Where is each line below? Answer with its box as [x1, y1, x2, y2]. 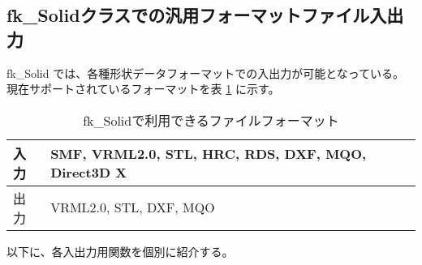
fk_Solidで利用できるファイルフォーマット [83, 110, 339, 130]
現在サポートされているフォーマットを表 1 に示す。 [6, 80, 280, 97]
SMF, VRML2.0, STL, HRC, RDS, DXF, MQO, [50, 143, 367, 163]
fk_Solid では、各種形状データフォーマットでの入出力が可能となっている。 [6, 64, 405, 81]
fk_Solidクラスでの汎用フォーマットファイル [6, 2, 370, 28]
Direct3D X [50, 162, 127, 182]
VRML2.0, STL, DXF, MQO [50, 198, 215, 217]
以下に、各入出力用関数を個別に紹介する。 [6, 242, 234, 259]
